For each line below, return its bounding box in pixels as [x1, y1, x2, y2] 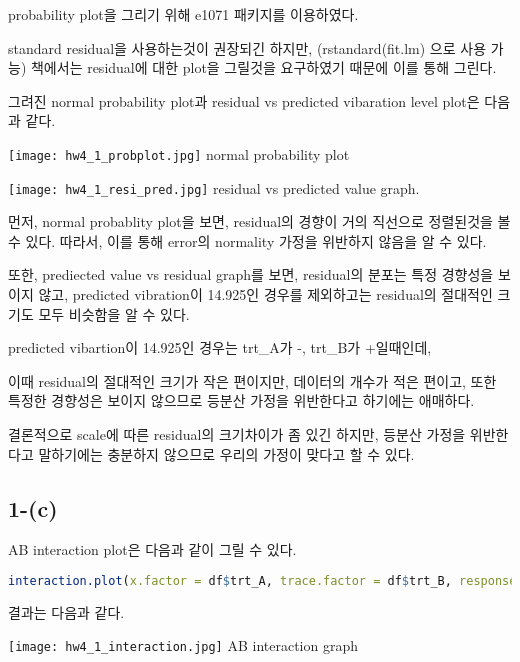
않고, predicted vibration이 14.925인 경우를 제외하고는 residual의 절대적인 [38, 284, 493, 305]
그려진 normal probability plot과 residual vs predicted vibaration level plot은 [8, 90, 480, 111]
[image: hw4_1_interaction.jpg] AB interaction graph [8, 635, 358, 656]
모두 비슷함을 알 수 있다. [38, 303, 190, 324]
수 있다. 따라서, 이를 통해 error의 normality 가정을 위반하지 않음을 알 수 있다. [8, 230, 487, 251]
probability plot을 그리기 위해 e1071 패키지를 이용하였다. [8, 4, 359, 24]
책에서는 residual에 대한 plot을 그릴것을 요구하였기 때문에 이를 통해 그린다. [30, 57, 497, 78]
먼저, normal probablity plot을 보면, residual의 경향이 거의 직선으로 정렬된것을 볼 [8, 211, 511, 232]
